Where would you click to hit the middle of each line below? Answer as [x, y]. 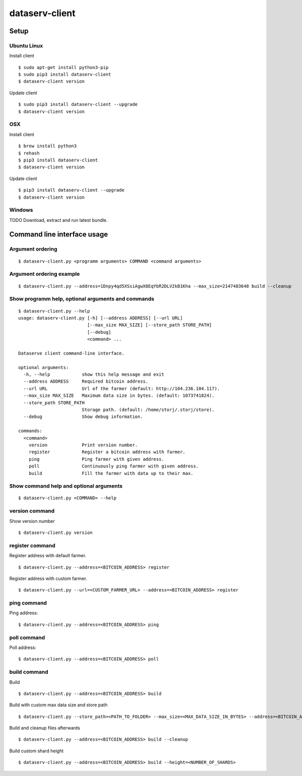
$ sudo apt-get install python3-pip [63, 67]
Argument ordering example [45, 274]
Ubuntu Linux [26, 45]
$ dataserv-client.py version [56, 533]
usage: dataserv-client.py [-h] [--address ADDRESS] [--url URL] [101, 318]
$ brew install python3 [48, 146]
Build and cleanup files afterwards [45, 728]
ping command [28, 603]
